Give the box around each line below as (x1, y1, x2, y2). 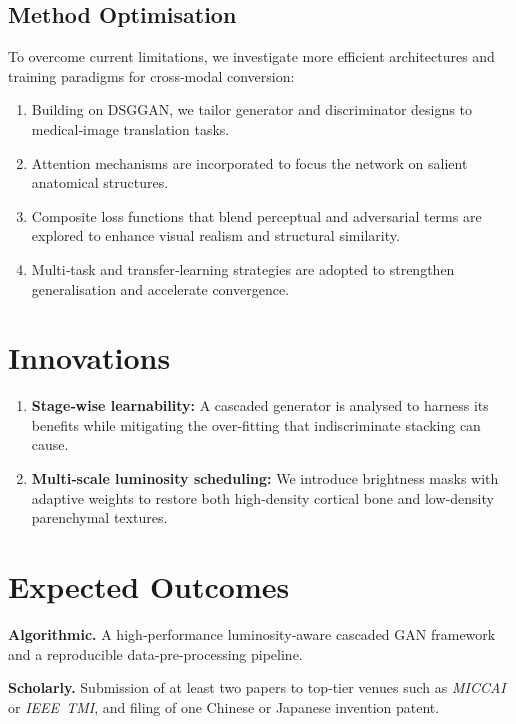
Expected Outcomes (8, 566, 290, 607)
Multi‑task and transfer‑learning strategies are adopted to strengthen (31, 258, 455, 279)
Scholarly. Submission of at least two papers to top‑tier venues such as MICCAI (8, 677, 506, 698)
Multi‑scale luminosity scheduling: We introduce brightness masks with (31, 468, 499, 489)
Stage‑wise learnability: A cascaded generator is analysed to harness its (31, 395, 489, 416)
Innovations (8, 337, 171, 378)
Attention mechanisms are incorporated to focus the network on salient (31, 152, 468, 173)
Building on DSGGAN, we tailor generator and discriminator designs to (31, 99, 472, 120)
